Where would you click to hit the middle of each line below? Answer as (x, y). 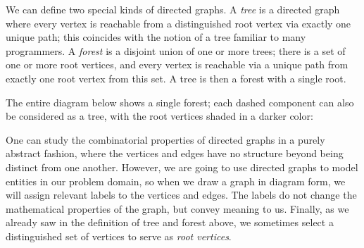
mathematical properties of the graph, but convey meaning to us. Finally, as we (177, 208)
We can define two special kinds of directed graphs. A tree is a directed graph (173, 9)
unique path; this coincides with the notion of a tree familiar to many (156, 37)
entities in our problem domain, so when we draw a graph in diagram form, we (176, 181)
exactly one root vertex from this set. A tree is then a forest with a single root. (176, 78)
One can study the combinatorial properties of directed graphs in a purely (165, 139)
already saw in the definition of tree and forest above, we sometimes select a (170, 222)
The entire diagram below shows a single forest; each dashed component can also (180, 102)
